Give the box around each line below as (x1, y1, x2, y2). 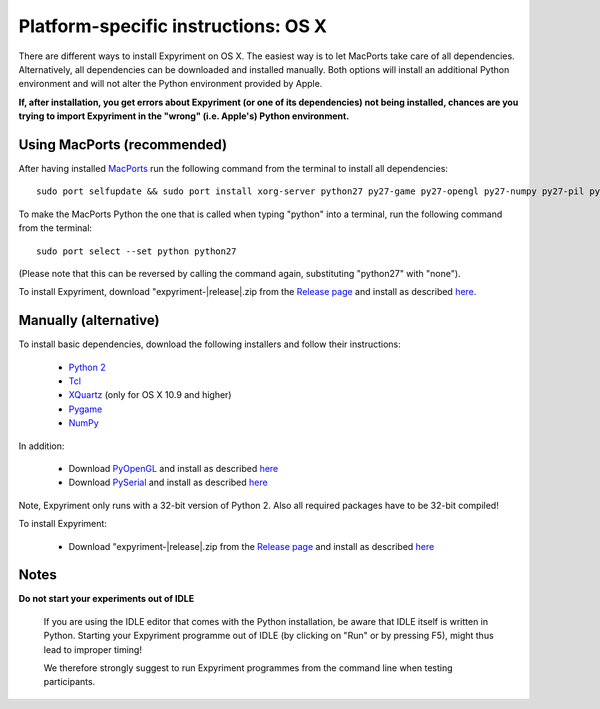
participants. (43, 676, 96, 688)
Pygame (68, 403, 103, 415)
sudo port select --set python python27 (36, 245, 237, 257)
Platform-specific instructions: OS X (18, 15, 328, 37)
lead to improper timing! (43, 643, 142, 655)
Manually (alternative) (18, 312, 160, 329)
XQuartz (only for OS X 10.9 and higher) (68, 389, 232, 401)
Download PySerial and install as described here (68, 476, 269, 489)
